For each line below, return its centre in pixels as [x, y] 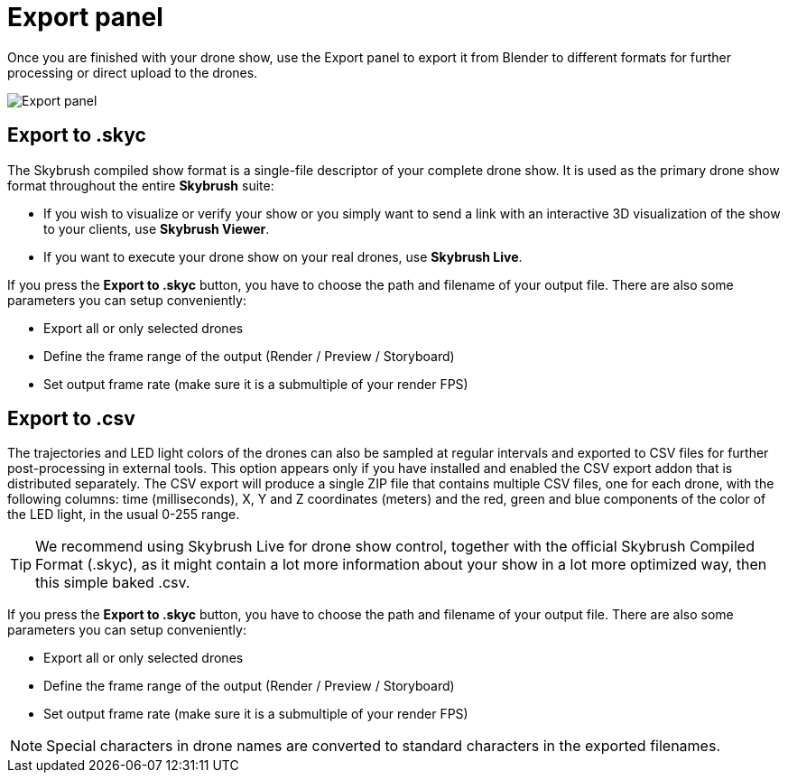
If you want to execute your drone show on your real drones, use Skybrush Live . [283, 256]
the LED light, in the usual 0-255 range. [124, 515]
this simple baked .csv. [113, 583]
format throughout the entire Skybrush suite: [141, 185]
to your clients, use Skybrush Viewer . [157, 228]
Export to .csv [71, 419]
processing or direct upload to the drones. [133, 72]
